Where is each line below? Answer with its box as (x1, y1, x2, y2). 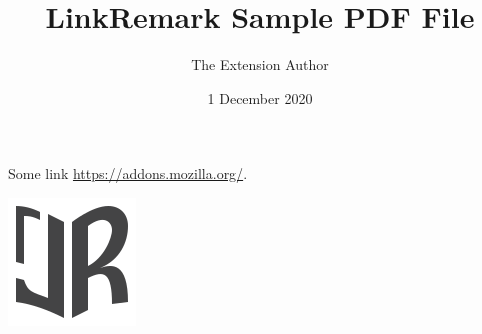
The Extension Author (191, 54, 329, 75)
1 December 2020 (207, 87, 313, 108)
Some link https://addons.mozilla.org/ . (8, 163, 248, 184)
